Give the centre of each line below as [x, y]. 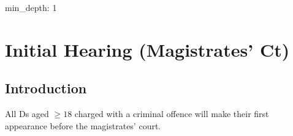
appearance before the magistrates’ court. [83, 125]
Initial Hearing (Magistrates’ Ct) [147, 49]
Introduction [46, 88]
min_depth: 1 [31, 7]
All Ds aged [27, 114]
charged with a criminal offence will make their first [172, 114]
